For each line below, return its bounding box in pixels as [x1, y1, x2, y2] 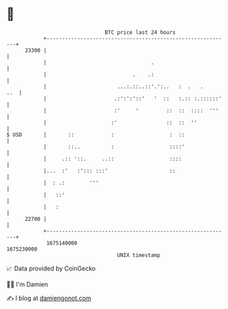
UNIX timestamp [117, 251, 161, 259]
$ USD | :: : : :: [6, 131, 185, 138]
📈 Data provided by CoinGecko [6, 264, 96, 273]
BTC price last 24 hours [104, 29, 176, 36]
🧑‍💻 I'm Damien [6, 280, 49, 288]
